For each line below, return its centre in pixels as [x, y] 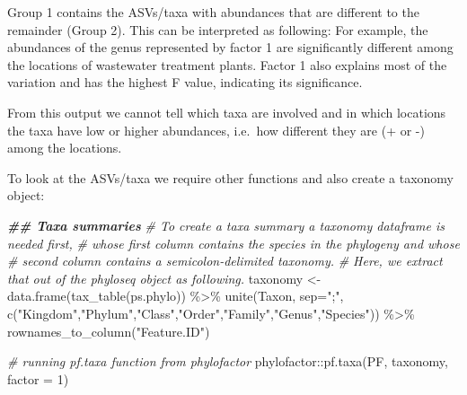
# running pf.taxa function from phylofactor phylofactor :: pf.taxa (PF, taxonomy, [228, 361]
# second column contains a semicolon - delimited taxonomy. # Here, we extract [225, 261]
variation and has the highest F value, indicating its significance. [185, 82]
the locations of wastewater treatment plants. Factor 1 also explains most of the [227, 64]
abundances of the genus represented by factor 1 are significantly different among [230, 47]
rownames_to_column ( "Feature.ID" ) [109, 331]
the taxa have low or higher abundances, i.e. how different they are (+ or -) [216, 130]
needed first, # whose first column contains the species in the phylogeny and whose [233, 243]
